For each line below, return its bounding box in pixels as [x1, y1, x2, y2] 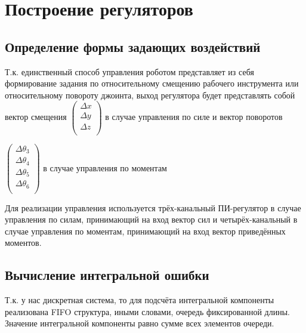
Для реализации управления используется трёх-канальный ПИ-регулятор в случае [5, 201, 301, 214]
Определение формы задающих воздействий [5, 37, 261, 55]
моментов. [5, 236, 42, 249]
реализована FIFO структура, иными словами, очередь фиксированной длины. [5, 305, 290, 317]
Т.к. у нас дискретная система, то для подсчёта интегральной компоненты [5, 294, 274, 306]
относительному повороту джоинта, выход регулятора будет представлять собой [5, 88, 295, 101]
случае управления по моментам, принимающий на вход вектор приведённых [5, 224, 286, 237]
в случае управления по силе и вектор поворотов [105, 110, 283, 123]
